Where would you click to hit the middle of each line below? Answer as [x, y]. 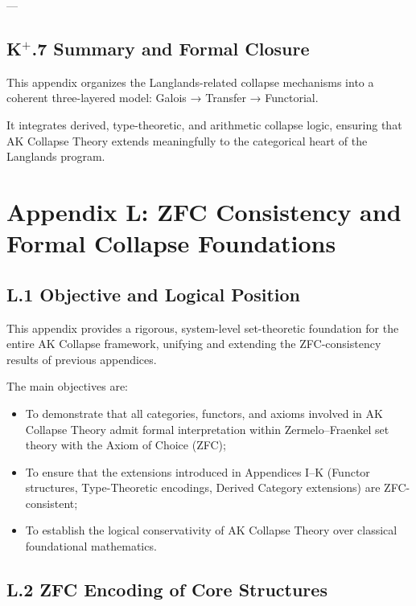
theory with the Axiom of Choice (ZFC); [126, 445]
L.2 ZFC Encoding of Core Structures [167, 590]
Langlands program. [56, 156]
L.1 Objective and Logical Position [153, 294]
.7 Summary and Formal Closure [171, 48]
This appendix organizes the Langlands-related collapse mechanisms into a [190, 82]
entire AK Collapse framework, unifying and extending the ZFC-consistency [194, 344]
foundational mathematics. [91, 546]
